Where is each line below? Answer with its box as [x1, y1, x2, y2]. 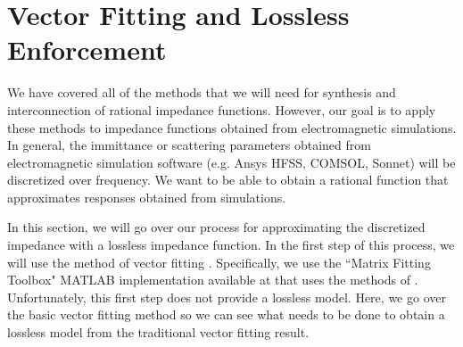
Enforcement [7, 31, 167, 68]
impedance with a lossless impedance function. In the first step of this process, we [7, 235, 455, 254]
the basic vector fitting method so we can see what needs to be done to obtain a [7, 305, 445, 324]
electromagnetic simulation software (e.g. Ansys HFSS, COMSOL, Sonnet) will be [7, 153, 456, 171]
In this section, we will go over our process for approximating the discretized [7, 218, 426, 236]
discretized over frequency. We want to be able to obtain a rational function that [7, 170, 449, 189]
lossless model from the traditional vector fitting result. [7, 323, 310, 342]
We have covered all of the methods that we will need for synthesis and [7, 83, 396, 102]
